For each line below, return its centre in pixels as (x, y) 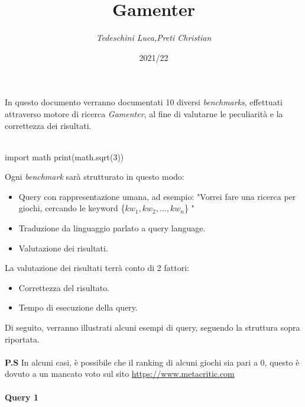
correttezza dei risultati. (48, 125)
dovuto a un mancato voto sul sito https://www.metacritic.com (120, 374)
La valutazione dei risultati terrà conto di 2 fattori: (97, 268)
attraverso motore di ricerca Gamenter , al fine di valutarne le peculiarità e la (144, 113)
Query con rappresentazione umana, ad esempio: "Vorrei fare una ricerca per (157, 196)
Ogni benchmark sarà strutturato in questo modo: (95, 177)
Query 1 (22, 397)
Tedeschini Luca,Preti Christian (154, 38)
